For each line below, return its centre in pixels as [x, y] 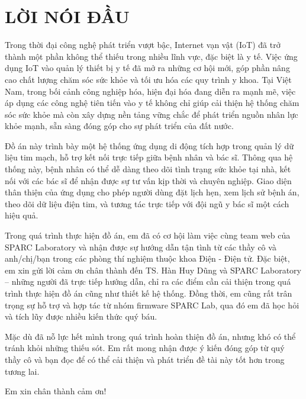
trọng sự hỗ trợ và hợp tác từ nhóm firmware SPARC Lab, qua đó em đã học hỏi [152, 305]
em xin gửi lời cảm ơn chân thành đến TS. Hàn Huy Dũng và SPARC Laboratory [153, 270]
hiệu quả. [22, 215]
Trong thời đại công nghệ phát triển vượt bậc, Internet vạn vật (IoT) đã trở [143, 45]
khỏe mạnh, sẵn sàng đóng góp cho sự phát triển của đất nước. [119, 126]
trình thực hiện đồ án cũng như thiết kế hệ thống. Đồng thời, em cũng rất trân [149, 293]
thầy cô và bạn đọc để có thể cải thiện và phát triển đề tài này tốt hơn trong [145, 359]
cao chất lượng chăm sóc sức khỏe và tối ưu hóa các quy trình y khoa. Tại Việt [148, 79]
